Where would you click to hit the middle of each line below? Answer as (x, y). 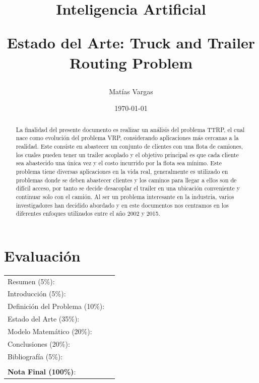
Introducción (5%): (37, 294)
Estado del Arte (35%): (44, 319)
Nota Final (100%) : (42, 371)
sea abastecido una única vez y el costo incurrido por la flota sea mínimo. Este (119, 163)
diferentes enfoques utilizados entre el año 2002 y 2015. (88, 213)
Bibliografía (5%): (35, 356)
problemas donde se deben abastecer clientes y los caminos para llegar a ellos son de (126, 180)
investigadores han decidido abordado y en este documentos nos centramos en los (122, 205)
